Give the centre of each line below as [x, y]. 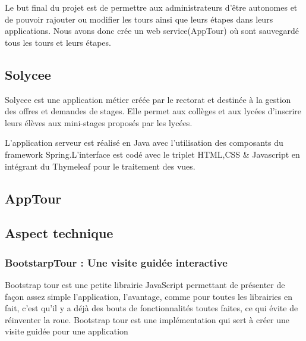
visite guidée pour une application [67, 331]
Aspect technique [59, 233]
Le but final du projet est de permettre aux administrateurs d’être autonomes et [151, 7]
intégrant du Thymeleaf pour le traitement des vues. [100, 166]
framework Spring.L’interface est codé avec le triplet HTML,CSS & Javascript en [152, 154]
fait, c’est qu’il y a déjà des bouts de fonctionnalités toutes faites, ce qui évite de [152, 308]
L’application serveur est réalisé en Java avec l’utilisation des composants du [144, 143]
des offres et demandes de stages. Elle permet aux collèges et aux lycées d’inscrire [153, 111]
